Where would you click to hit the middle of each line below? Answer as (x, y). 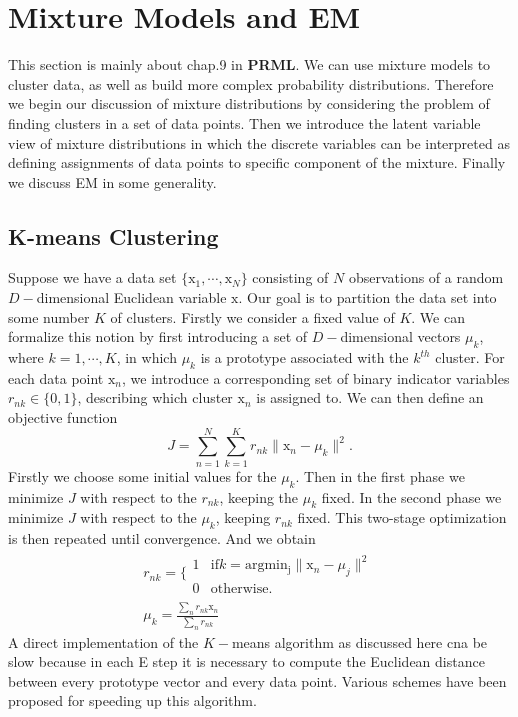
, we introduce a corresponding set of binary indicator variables (316, 377)
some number (49, 316)
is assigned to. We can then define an (370, 397)
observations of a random (426, 277)
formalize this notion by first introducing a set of (158, 336)
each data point (56, 377)
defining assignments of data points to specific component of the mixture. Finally (257, 162)
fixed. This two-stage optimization (402, 517)
